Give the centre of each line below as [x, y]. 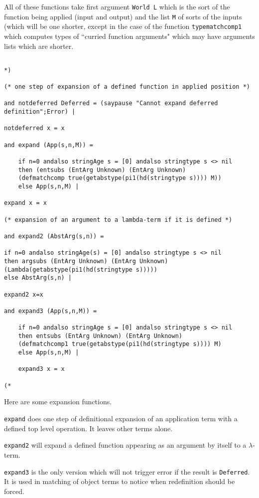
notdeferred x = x [34, 128]
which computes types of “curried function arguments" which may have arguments [129, 36]
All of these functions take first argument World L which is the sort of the [117, 6]
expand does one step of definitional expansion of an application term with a [121, 418]
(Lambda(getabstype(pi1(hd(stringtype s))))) [81, 269]
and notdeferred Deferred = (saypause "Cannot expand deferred [111, 103]
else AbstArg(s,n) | [38, 278]
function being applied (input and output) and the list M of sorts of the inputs [123, 16]
